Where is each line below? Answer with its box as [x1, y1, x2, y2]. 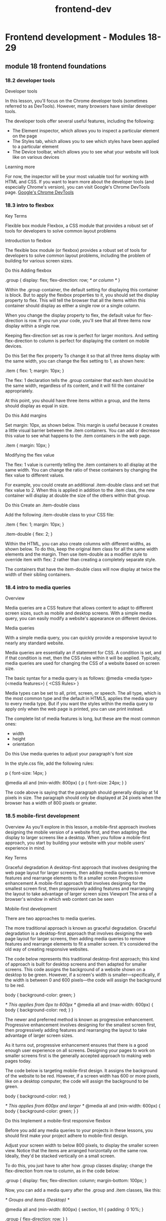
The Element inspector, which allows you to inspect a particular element [12, 127, 160, 133]
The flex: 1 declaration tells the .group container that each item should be [5, 377, 155, 383]
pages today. [5, 1058, 32, 1064]
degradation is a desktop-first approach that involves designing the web [5, 930, 153, 936]
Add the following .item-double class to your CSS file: [5, 512, 114, 518]
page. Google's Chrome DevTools [5, 189, 74, 195]
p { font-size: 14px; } [5, 770, 47, 776]
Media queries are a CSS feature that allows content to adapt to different [5, 605, 154, 611]
